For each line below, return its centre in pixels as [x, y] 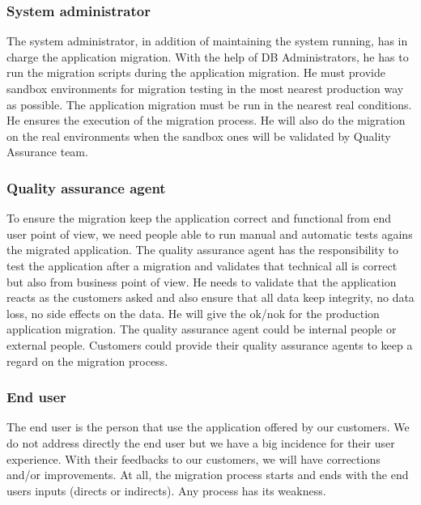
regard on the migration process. [87, 361]
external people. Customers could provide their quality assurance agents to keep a [210, 344]
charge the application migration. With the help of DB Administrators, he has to [208, 56]
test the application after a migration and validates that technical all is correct [202, 265]
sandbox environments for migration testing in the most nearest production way [205, 88]
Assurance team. [47, 152]
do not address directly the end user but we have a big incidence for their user [201, 442]
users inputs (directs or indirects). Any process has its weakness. [166, 490]
